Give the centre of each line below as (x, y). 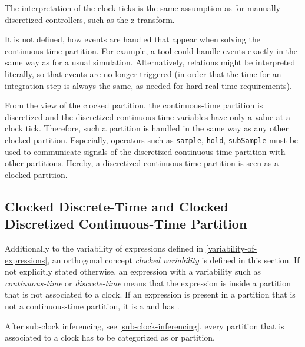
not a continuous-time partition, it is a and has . (92, 305)
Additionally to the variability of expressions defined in (104, 248)
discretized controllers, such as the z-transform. (90, 19)
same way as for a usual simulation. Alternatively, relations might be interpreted (150, 62)
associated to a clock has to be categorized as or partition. (110, 337)
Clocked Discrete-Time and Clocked (117, 206)
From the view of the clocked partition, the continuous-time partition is (134, 105)
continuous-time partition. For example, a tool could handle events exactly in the (151, 50)
